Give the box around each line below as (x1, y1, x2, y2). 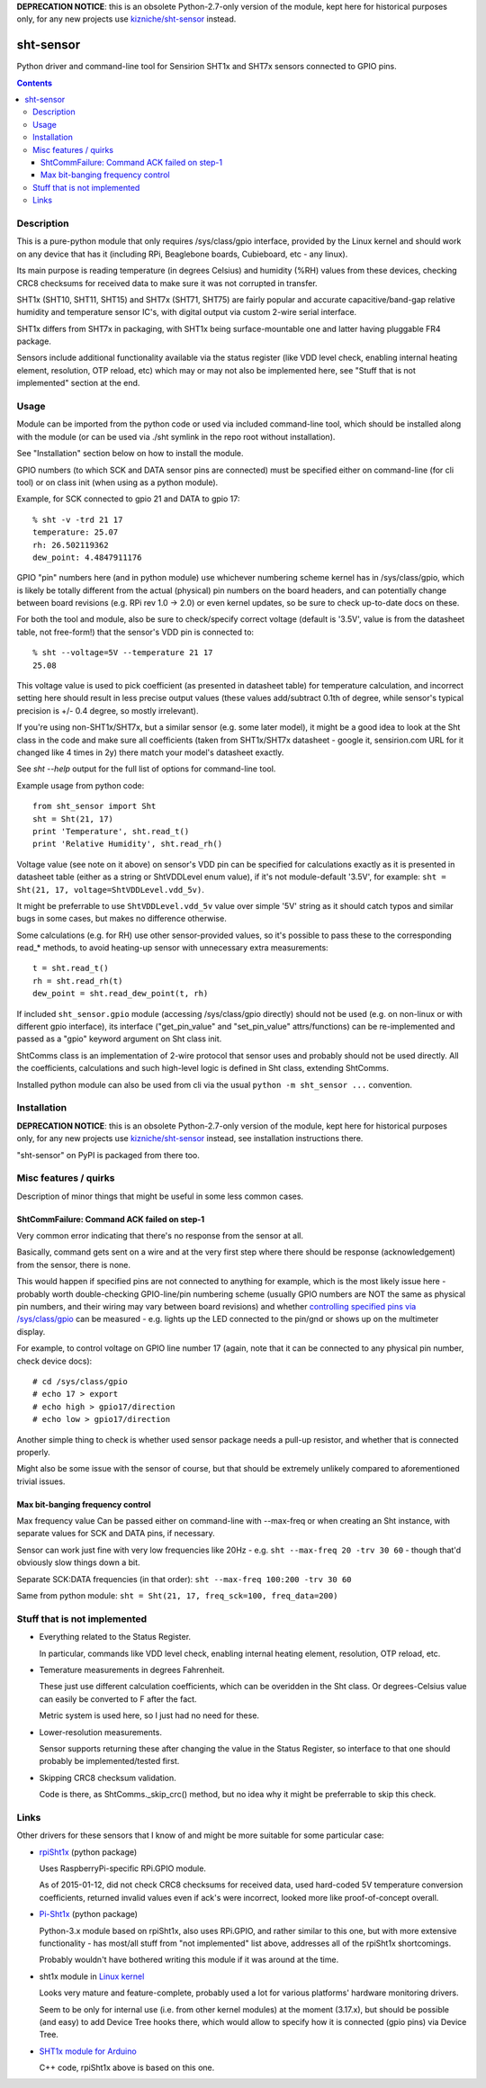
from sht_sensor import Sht (32, 801, 157, 812)
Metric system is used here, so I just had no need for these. (39, 1710, 260, 1721)
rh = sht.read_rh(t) (32, 976, 123, 985)
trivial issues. (16, 1476, 66, 1487)
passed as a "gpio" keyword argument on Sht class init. (16, 1033, 222, 1044)
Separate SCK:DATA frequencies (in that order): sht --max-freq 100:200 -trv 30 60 (16, 1573, 352, 1584)
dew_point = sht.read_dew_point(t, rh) (32, 988, 209, 999)
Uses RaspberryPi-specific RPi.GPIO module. (39, 1863, 207, 1874)
